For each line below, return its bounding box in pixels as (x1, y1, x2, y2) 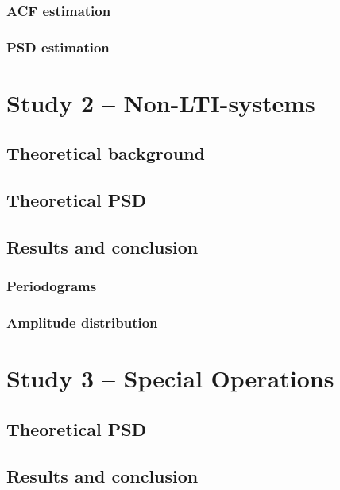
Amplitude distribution (6, 313, 158, 332)
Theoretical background (6, 141, 206, 165)
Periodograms (6, 276, 97, 296)
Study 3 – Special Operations (6, 362, 334, 395)
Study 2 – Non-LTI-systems (6, 86, 315, 119)
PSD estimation (6, 37, 110, 56)
